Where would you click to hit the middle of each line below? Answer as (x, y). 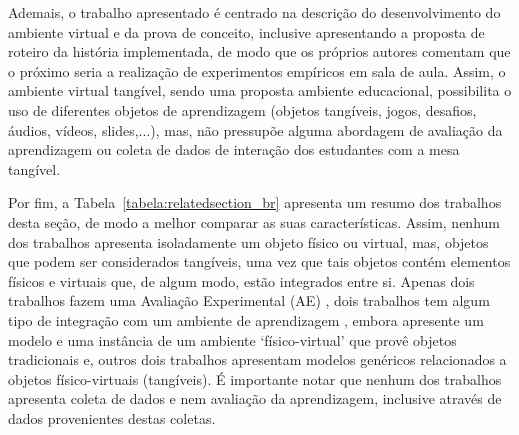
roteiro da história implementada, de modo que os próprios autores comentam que (259, 51)
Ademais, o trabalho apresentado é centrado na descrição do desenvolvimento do (254, 12)
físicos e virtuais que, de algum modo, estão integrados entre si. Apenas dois (241, 280)
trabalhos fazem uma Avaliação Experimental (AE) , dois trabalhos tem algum (249, 300)
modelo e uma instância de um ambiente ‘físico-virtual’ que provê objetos (232, 339)
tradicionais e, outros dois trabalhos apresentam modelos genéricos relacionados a (257, 359)
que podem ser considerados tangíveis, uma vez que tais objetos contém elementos (259, 261)
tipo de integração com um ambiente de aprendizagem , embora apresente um (246, 319)
